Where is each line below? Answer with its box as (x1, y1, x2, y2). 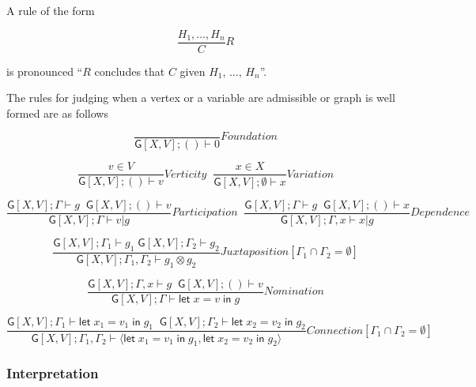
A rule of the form (6, 2, 95, 18)
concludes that (94, 62, 165, 79)
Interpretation (6, 363, 99, 383)
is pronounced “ (6, 62, 83, 79)
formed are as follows (6, 104, 108, 121)
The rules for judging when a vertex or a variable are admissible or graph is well (6, 89, 395, 106)
